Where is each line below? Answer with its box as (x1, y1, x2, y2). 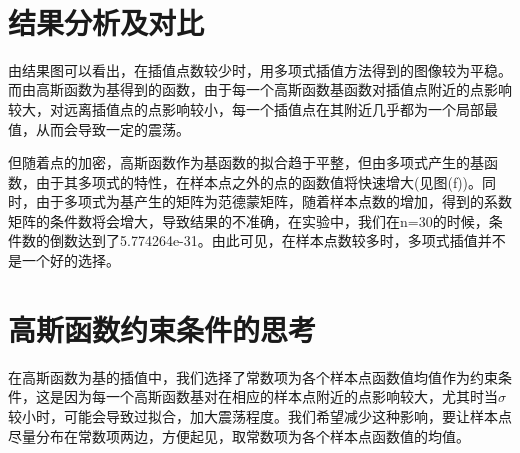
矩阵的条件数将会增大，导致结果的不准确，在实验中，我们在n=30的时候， (8, 210, 489, 231)
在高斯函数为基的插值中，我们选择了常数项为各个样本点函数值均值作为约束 (8, 366, 498, 387)
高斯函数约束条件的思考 (8, 308, 317, 349)
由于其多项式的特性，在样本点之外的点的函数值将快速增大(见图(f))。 (35, 171, 483, 192)
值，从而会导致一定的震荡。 (8, 118, 190, 139)
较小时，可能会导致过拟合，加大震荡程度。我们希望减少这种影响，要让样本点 (8, 405, 512, 426)
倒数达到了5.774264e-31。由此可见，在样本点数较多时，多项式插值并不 (49, 230, 506, 251)
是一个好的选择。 (8, 250, 120, 271)
